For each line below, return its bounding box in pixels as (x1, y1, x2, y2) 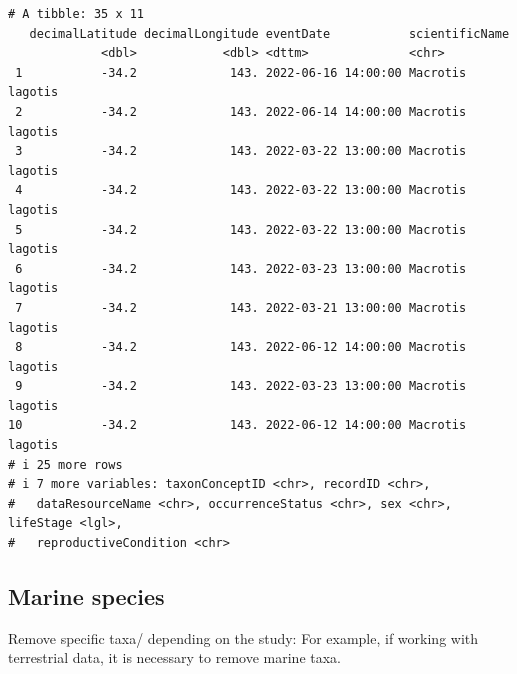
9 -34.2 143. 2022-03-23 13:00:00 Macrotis (15, 379, 467, 394)
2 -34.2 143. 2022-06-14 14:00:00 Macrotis (15, 104, 467, 119)
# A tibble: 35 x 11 (8, 7, 145, 21)
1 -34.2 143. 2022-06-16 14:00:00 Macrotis (15, 65, 467, 80)
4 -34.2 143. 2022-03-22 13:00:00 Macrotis (15, 183, 467, 198)
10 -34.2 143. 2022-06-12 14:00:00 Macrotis (8, 418, 467, 433)
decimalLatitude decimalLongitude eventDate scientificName (29, 26, 510, 41)
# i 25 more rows (8, 457, 123, 472)
